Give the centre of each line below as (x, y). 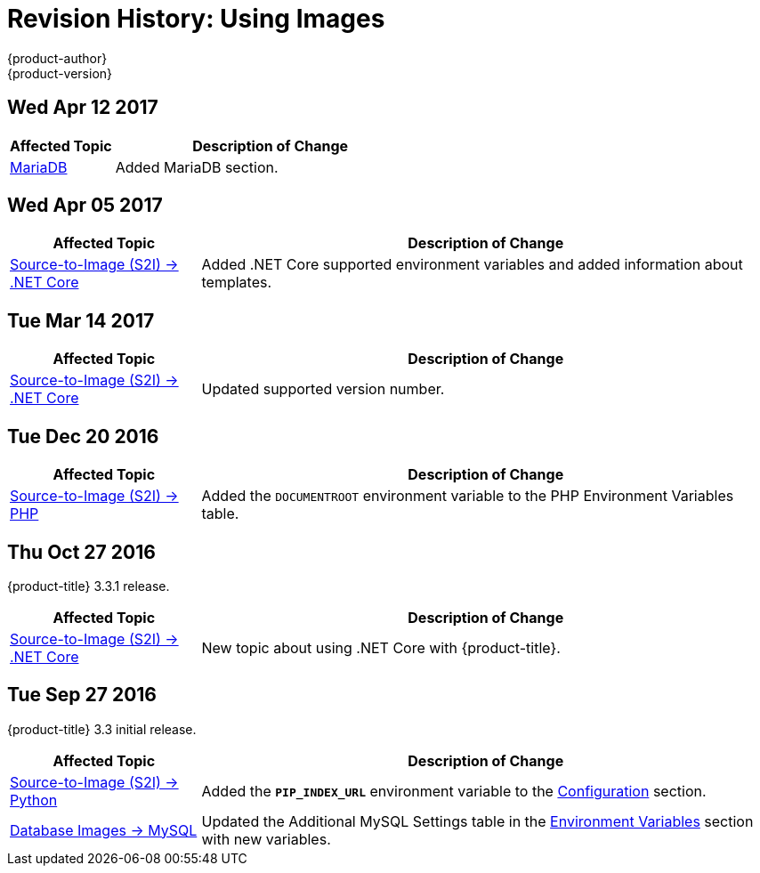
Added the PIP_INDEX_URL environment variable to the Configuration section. (454, 791)
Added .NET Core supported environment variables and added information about (472, 265)
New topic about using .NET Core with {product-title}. (381, 647)
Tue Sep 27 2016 (82, 695)
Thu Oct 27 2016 (81, 552)
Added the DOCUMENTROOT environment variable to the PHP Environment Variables (468, 496)
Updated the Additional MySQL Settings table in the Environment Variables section (477, 821)
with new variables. (266, 839)
